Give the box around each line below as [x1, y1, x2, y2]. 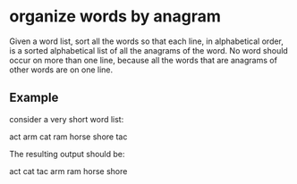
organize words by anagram [9, 6, 222, 27]
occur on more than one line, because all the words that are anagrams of [9, 54, 277, 65]
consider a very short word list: [9, 113, 124, 124]
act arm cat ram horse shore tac [9, 131, 128, 142]
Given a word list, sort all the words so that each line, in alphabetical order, [9, 36, 284, 46]
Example [9, 90, 59, 105]
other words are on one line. [9, 64, 114, 75]
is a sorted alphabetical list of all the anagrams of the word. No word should [9, 45, 288, 55]
